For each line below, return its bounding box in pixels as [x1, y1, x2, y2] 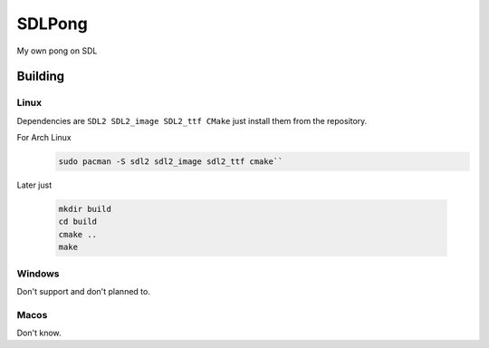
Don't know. [16, 327, 62, 339]
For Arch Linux [16, 132, 72, 143]
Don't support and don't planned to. [16, 285, 151, 296]
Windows [16, 267, 60, 280]
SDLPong [16, 14, 88, 34]
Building [16, 69, 65, 84]
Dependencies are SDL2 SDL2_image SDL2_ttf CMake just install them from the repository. [16, 115, 368, 126]
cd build [58, 217, 98, 227]
